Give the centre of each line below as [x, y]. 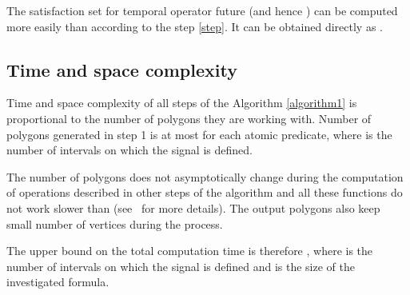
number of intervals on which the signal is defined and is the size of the [181, 266]
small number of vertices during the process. [115, 223]
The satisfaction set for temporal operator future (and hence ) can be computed [202, 10]
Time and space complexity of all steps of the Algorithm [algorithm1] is [182, 103]
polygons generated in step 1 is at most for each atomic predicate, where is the [199, 134]
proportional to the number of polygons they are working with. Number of [189, 118]
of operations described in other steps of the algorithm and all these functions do [205, 192]
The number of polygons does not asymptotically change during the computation [205, 176]
